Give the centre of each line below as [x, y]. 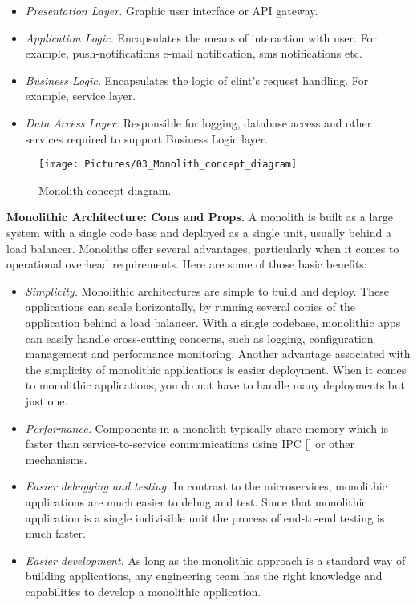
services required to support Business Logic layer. [147, 138]
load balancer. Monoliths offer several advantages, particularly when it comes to [203, 248]
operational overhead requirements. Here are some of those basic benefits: [187, 264]
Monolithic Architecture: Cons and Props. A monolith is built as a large [200, 217]
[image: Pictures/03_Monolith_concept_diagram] [168, 165]
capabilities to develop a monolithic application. [143, 591]
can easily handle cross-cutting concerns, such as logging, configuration [199, 338]
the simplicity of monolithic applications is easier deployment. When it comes [216, 369]
